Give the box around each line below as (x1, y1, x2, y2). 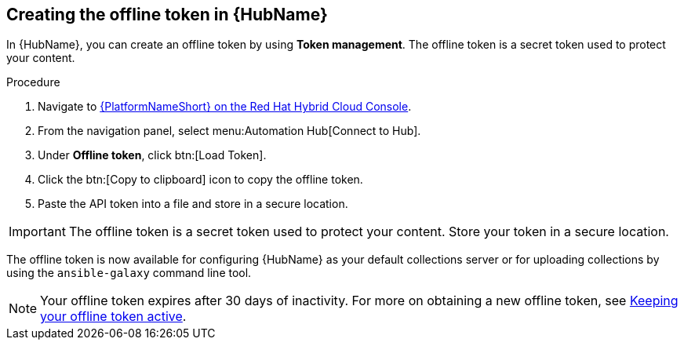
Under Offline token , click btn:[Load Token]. (38, 148, 267, 162)
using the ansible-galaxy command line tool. (6, 266, 252, 280)
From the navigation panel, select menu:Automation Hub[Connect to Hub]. (38, 124, 421, 138)
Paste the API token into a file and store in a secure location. (38, 197, 348, 211)
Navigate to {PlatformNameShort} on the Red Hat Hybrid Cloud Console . (38, 100, 412, 114)
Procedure (6, 75, 60, 89)
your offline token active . (40, 308, 187, 325)
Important (9, 224, 66, 240)
